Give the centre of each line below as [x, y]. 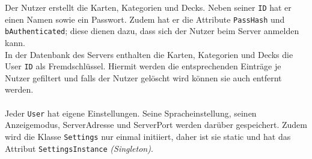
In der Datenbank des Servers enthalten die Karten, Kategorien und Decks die [149, 54]
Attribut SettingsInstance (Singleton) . [79, 148]
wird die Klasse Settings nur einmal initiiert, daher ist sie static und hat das [148, 136]
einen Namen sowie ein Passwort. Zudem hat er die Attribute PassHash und [145, 19]
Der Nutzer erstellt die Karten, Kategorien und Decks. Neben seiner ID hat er [148, 7]
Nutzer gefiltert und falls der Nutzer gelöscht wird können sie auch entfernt [143, 77]
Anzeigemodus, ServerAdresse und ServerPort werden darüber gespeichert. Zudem [156, 125]
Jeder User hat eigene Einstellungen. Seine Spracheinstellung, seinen [131, 113]
